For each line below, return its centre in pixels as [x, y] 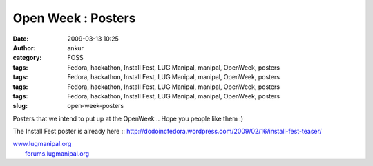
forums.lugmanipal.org [57, 153]
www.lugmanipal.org [42, 144]
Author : [24, 48]
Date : [21, 39]
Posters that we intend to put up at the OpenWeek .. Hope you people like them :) [128, 118]
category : [27, 58]
